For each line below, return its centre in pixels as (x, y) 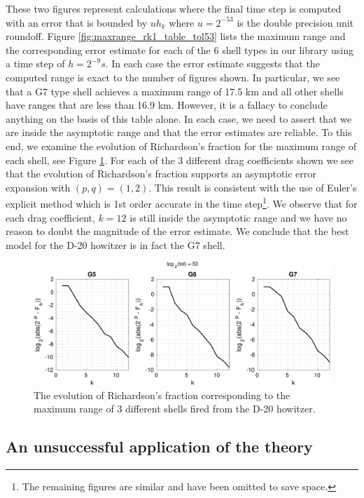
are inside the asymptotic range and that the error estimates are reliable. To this (179, 132)
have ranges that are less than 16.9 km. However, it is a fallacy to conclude (167, 105)
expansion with (38, 187)
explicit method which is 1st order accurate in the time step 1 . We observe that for (182, 202)
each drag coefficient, (50, 217)
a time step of (35, 63)
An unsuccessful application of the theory (159, 446)
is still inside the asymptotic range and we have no (238, 217)
